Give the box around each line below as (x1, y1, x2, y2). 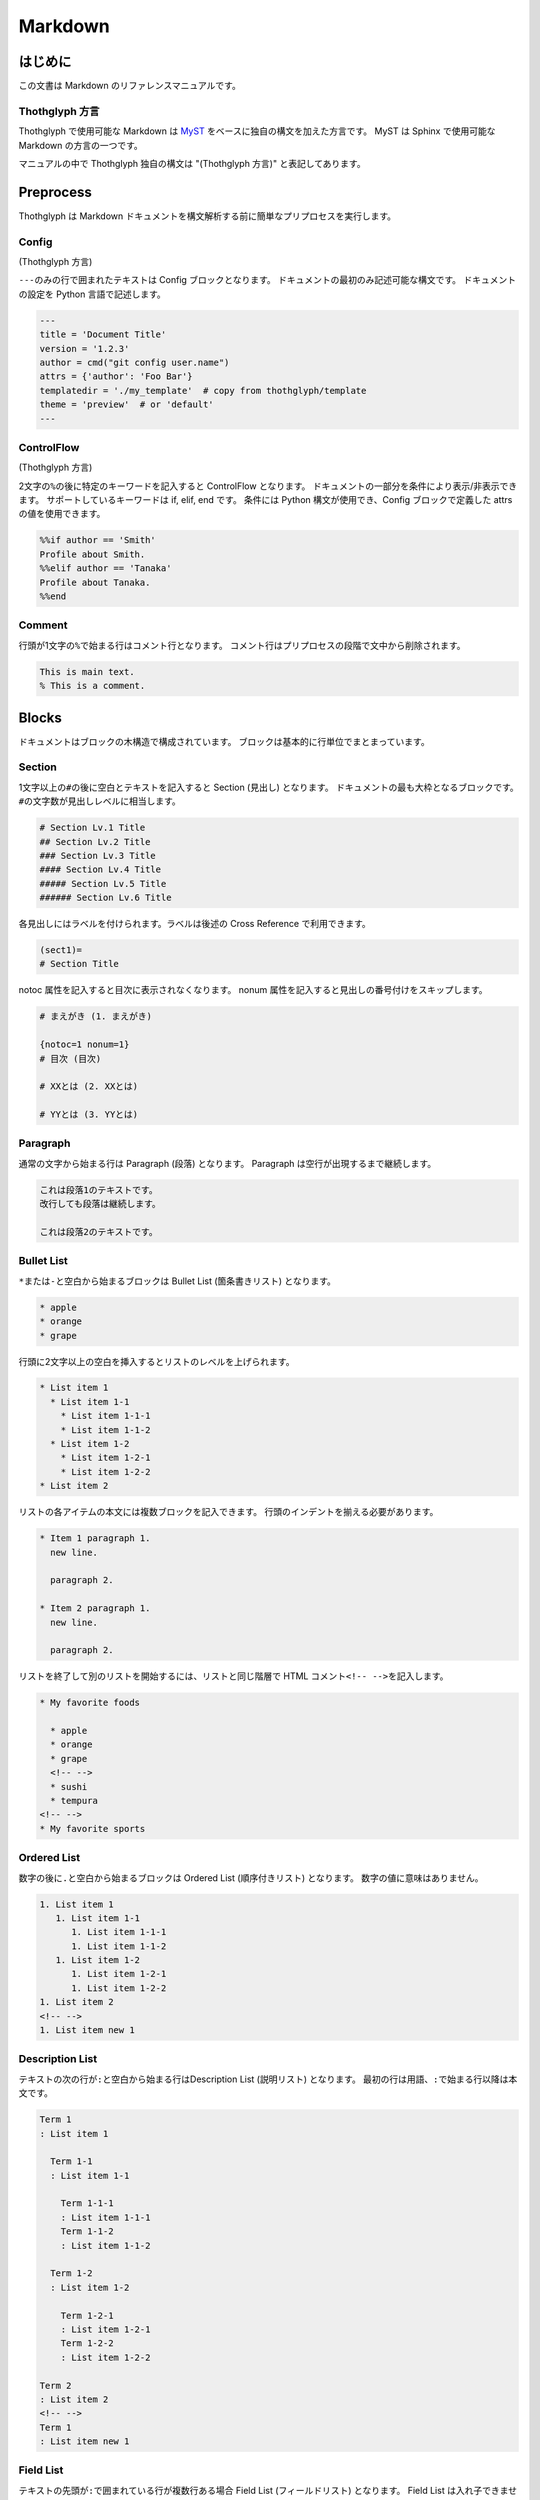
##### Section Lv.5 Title (39, 878, 167, 889)
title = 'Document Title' (39, 329, 167, 340)
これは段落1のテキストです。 (39, 1184, 159, 1195)
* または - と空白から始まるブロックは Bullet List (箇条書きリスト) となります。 (18, 1275, 337, 1287)
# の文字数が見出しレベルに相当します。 (18, 795, 182, 807)
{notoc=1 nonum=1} (39, 1039, 130, 1050)
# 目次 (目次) (39, 1053, 102, 1064)
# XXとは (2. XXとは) (39, 1081, 139, 1092)
